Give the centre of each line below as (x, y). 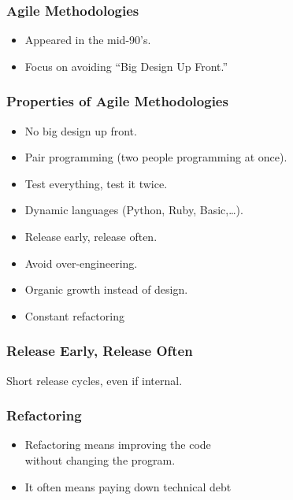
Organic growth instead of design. (106, 289)
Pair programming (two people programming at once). (156, 157)
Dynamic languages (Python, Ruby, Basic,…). (134, 210)
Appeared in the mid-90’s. (88, 40)
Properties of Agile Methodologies (117, 101)
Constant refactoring (74, 315)
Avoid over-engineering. (81, 263)
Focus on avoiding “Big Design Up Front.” (126, 66)
